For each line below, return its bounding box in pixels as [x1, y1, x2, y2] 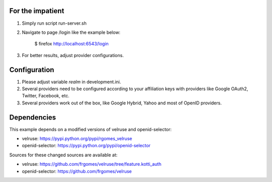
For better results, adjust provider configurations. [22, 52, 124, 58]
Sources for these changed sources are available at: [9, 152, 118, 158]
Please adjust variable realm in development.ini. [22, 79, 121, 85]
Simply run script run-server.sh [22, 20, 87, 26]
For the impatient [9, 7, 64, 15]
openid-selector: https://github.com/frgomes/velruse [22, 168, 132, 174]
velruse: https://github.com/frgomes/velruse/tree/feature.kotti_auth [22, 161, 162, 167]
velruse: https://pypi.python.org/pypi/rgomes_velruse [22, 136, 132, 142]
